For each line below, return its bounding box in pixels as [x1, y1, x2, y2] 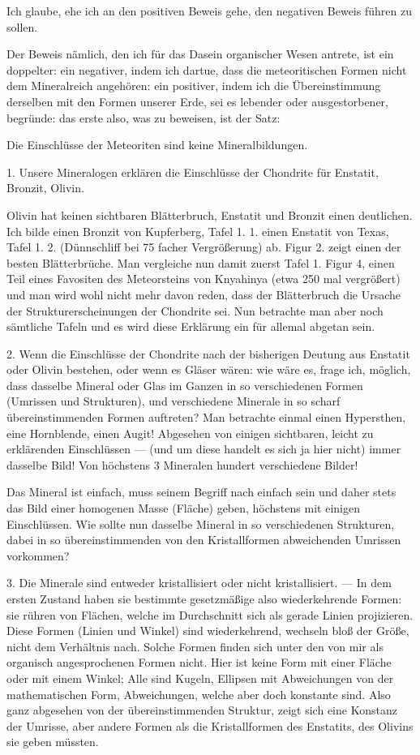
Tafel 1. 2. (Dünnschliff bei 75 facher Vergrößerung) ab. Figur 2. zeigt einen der [6, 238, 401, 255]
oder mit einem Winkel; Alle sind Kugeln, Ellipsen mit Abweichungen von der [6, 669, 394, 686]
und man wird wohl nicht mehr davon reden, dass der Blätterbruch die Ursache [6, 285, 401, 302]
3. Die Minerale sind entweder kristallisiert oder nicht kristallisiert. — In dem [6, 574, 392, 591]
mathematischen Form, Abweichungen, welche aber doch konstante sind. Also [6, 685, 391, 702]
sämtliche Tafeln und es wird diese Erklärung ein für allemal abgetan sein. [6, 318, 375, 335]
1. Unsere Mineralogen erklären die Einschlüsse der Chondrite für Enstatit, [6, 163, 379, 180]
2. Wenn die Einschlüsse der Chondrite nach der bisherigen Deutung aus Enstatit [6, 345, 410, 362]
